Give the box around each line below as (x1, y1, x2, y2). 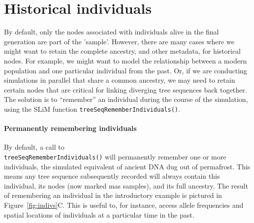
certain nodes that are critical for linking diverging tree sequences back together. (4, 84, 247, 95)
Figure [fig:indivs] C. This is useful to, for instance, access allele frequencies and (4, 199, 244, 210)
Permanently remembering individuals (4, 123, 137, 133)
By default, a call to (4, 142, 64, 152)
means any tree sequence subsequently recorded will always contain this (4, 171, 220, 181)
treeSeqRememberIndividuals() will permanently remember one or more (4, 151, 226, 161)
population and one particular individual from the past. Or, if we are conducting (4, 65, 247, 75)
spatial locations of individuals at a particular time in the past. (4, 209, 194, 220)
